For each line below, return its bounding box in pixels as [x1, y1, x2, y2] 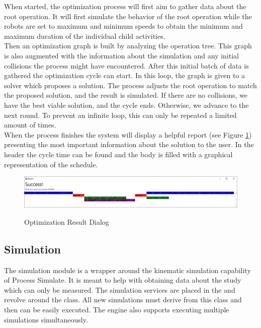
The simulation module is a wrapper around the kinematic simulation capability [4, 265, 251, 275]
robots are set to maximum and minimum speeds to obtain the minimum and [4, 21, 243, 31]
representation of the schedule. [4, 159, 98, 169]
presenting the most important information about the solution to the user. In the [4, 139, 254, 150]
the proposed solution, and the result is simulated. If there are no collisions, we [4, 90, 248, 100]
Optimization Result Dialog [24, 216, 109, 227]
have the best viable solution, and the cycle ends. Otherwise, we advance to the [4, 99, 249, 110]
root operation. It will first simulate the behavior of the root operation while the [4, 11, 252, 21]
